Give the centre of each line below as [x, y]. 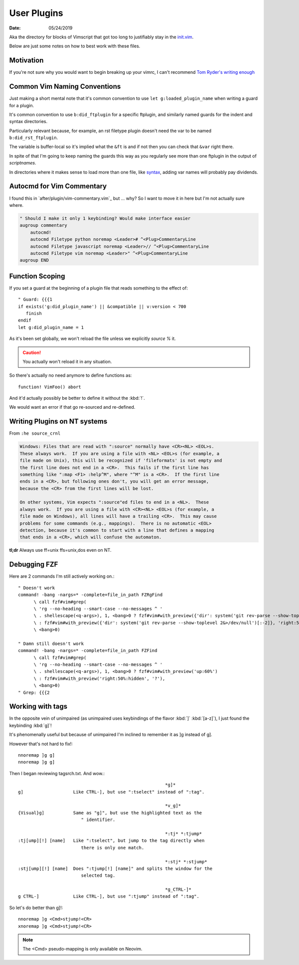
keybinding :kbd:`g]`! [30, 725]
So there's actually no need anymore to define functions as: [71, 375]
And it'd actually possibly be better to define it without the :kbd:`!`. [77, 398]
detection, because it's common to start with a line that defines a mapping [117, 530]
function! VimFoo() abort [50, 387]
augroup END [34, 260]
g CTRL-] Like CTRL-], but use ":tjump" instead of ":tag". [109, 896]
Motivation [26, 61]
